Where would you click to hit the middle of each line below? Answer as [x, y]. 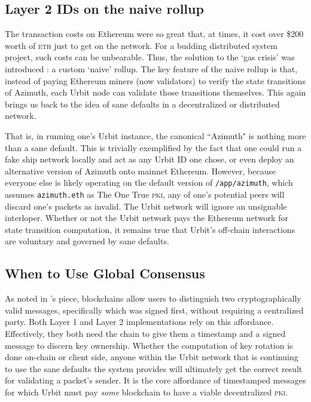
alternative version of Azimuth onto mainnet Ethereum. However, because [141, 171]
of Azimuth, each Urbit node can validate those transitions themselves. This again [155, 92]
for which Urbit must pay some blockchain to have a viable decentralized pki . [147, 392]
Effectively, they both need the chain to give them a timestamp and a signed [145, 333]
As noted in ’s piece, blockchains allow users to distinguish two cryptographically [153, 298]
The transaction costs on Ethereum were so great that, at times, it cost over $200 [154, 34]
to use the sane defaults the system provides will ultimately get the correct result [154, 368]
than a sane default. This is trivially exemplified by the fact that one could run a [153, 147]
